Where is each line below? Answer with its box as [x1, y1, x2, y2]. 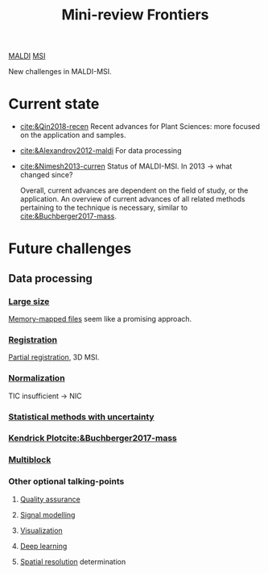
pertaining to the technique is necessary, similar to [19, 203, 188, 213]
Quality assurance [19, 494, 80, 504]
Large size [8, 296, 50, 307]
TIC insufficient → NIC [8, 391, 82, 401]
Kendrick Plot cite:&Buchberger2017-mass [8, 433, 177, 444]
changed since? [19, 170, 73, 180]
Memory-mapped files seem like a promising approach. [8, 314, 192, 323]
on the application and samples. [19, 131, 126, 140]
